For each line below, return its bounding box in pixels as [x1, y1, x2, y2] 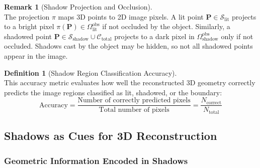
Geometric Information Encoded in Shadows [4, 154, 188, 166]
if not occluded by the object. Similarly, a [102, 21, 230, 32]
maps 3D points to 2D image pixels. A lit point [58, 11, 204, 22]
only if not [221, 31, 253, 41]
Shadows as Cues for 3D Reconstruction [4, 128, 217, 143]
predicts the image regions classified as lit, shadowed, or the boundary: [4, 87, 222, 97]
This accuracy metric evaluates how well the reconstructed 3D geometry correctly [4, 77, 255, 88]
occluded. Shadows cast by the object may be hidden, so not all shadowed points [4, 41, 253, 51]
